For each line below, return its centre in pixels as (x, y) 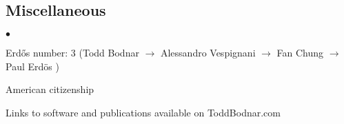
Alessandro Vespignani (208, 53)
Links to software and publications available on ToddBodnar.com (143, 112)
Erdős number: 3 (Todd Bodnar (72, 53)
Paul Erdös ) (32, 66)
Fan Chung (300, 53)
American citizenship (50, 89)
